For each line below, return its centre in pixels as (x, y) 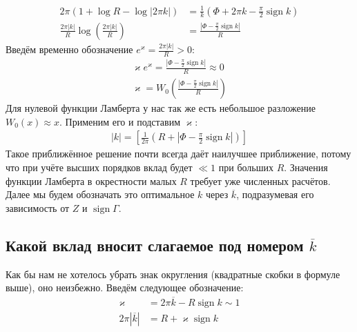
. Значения (306, 167)
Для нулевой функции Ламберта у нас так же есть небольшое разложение (161, 108)
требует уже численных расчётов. (260, 180)
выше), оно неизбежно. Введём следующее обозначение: (125, 287)
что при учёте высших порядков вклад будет (99, 167)
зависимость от (38, 207)
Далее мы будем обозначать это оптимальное (100, 194)
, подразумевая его (275, 194)
